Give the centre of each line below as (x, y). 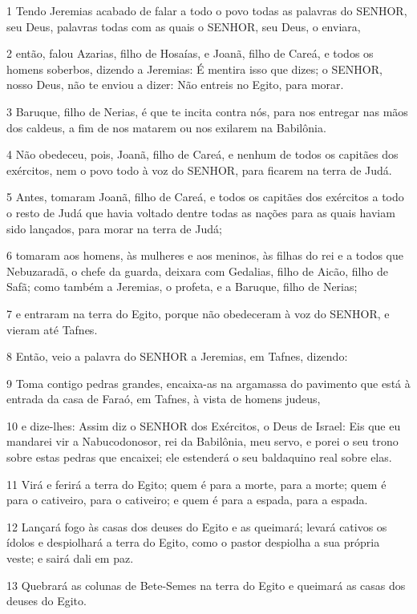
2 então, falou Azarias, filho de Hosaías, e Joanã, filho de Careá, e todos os (190, 53)
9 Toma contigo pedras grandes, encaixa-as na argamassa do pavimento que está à (208, 383)
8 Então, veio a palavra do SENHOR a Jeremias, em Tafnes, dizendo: (177, 356)
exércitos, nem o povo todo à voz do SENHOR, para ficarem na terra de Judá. (199, 170)
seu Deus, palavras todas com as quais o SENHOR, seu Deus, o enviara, (184, 26)
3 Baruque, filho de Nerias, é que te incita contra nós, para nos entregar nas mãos (207, 111)
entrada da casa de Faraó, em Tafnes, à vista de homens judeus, (164, 399)
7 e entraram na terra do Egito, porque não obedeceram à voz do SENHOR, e (198, 313)
